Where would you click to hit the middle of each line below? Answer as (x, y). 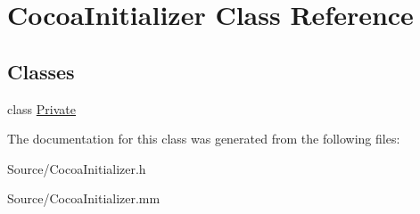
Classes (41, 71)
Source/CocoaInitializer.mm (84, 198)
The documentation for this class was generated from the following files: (204, 139)
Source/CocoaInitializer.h (77, 168)
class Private (41, 108)
